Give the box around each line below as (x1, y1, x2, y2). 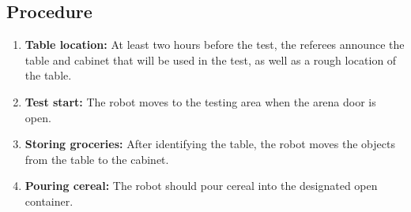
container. (25, 192, 74, 209)
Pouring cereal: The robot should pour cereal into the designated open (25, 177, 378, 194)
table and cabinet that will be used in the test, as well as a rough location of (25, 51, 397, 68)
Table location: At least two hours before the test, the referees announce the (25, 36, 405, 53)
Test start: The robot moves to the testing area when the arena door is (25, 93, 376, 110)
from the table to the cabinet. (25, 151, 169, 167)
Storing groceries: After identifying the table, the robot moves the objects (25, 136, 395, 152)
